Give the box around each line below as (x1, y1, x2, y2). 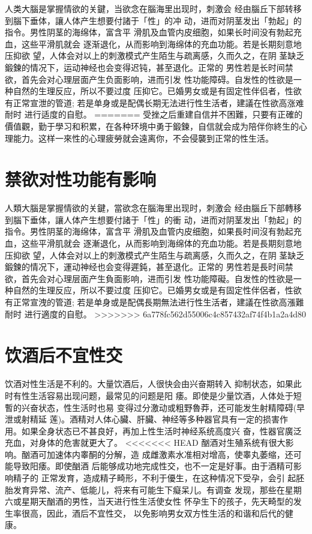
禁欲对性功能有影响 (5, 167, 157, 191)
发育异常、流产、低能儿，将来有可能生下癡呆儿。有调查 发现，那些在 (13, 483, 285, 496)
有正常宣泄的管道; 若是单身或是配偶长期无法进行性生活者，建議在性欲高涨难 (5, 96, 304, 109)
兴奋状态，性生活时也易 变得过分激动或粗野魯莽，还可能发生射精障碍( (21, 401, 297, 413)
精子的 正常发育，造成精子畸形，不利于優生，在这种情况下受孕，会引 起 (13, 472, 296, 484)
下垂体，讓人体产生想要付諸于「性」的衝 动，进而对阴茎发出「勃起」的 (21, 213, 302, 226)
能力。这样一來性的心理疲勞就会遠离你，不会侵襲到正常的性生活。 (13, 131, 274, 144)
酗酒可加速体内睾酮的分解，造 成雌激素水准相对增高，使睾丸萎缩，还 (21, 448, 293, 460)
